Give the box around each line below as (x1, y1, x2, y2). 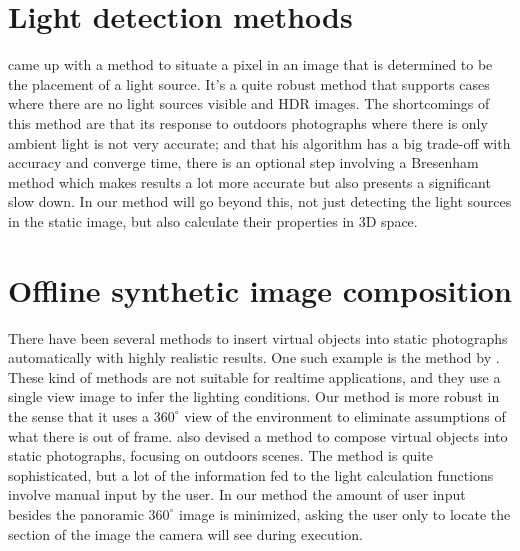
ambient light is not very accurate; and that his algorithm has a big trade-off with (8, 132, 511, 153)
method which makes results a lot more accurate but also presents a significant (8, 171, 491, 192)
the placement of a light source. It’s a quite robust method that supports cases (8, 73, 490, 94)
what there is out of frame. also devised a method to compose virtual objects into (8, 425, 508, 446)
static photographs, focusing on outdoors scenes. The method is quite (8, 445, 433, 466)
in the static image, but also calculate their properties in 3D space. (8, 210, 418, 231)
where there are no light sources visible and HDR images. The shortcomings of (8, 93, 490, 114)
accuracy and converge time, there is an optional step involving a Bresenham (8, 152, 479, 173)
